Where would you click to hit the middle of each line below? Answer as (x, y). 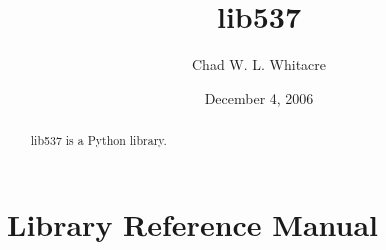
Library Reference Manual (193, 223)
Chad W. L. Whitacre (259, 64)
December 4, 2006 (259, 97)
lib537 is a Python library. (98, 140)
